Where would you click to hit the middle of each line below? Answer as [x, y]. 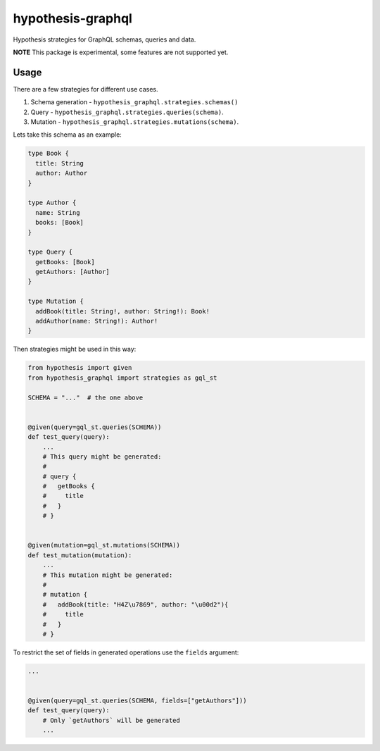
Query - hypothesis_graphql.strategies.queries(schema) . [127, 112]
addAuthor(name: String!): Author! [97, 321]
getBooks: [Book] [65, 262]
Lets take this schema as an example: [68, 135]
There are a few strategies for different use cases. [85, 89]
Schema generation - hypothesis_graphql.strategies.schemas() [134, 102]
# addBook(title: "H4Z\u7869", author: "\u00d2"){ [135, 604]
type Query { [50, 252]
